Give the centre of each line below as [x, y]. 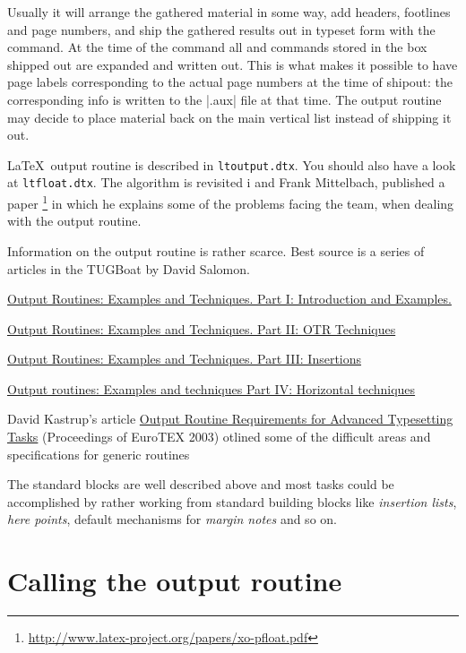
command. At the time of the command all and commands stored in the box [217, 47]
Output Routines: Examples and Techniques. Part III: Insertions [185, 359]
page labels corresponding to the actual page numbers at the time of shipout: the [230, 82]
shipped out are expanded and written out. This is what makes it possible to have [233, 64]
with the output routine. [74, 221]
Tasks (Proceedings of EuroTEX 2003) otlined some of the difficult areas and [219, 437]
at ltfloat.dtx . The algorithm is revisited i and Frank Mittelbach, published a [226, 182]
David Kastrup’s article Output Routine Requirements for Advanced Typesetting [230, 419]
